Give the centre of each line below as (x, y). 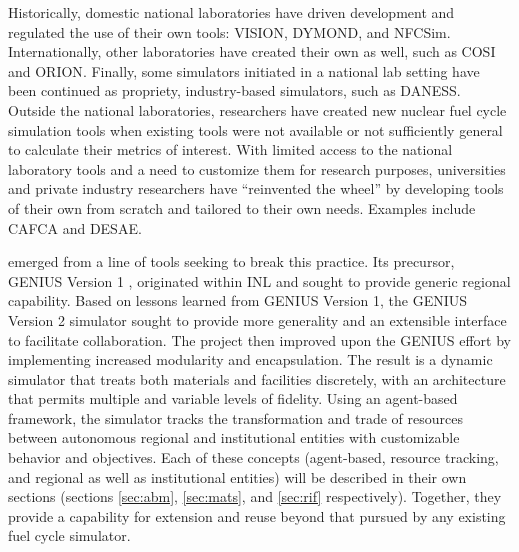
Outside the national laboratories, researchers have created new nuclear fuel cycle (257, 109)
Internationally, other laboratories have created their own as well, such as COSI (252, 51)
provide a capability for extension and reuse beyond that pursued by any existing (257, 515)
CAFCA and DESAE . (75, 227)
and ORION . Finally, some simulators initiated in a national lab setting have (244, 70)
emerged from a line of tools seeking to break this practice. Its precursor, (231, 261)
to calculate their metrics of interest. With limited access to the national (230, 149)
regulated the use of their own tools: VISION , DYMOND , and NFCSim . (229, 31)
